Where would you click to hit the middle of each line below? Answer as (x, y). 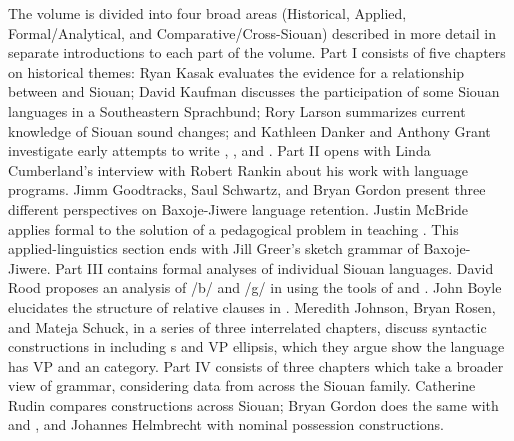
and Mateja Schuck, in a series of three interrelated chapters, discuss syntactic (247, 326)
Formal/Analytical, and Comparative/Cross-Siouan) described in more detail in (252, 32)
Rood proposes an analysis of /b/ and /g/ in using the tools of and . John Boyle (255, 287)
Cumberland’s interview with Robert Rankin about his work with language (238, 169)
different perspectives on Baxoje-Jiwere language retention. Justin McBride (238, 208)
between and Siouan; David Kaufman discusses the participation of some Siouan (254, 91)
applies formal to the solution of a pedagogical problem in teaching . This (233, 228)
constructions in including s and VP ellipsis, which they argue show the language (256, 346)
